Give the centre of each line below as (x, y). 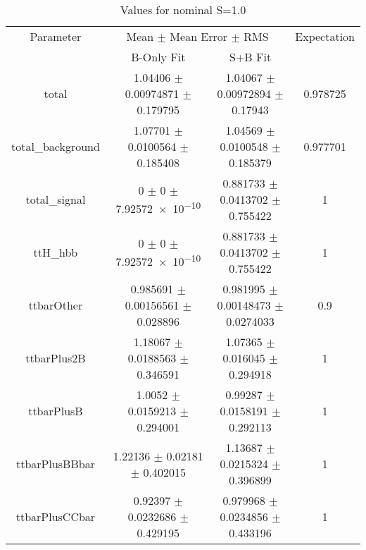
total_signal (56, 199)
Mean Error (199, 36)
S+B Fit (250, 57)
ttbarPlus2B (56, 358)
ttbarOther (56, 305)
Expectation (325, 36)
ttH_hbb (56, 252)
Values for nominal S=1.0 (183, 10)
